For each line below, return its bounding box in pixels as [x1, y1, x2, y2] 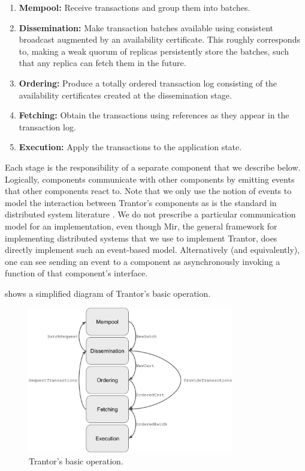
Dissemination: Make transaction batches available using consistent [19, 21, 274, 34]
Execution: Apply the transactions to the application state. [19, 141, 242, 153]
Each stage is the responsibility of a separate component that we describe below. [5, 160, 301, 173]
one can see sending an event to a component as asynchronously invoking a [5, 255, 280, 267]
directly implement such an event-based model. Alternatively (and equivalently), [5, 243, 300, 256]
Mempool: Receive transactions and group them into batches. [19, 1, 250, 13]
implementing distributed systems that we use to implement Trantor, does [5, 231, 277, 244]
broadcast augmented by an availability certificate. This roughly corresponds [19, 33, 300, 46]
